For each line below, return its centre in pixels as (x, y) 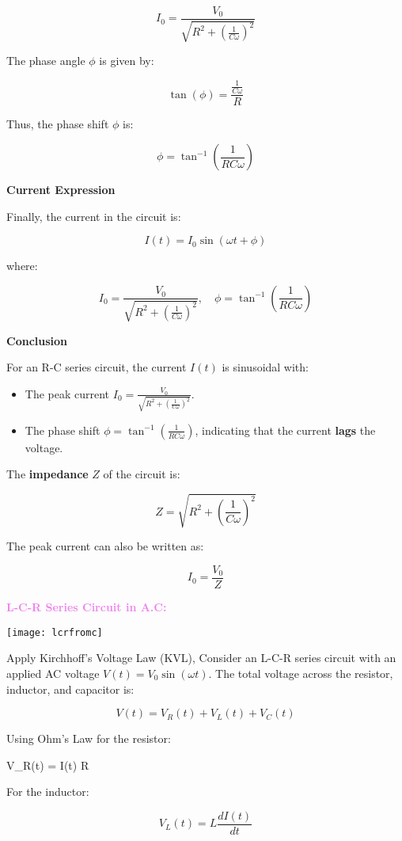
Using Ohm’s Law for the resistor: (89, 738)
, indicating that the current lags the (285, 430)
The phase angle (46, 61)
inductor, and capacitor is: (70, 689)
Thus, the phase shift (58, 124)
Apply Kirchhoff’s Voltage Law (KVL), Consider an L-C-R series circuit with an (201, 658)
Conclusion (37, 340)
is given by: (127, 61)
